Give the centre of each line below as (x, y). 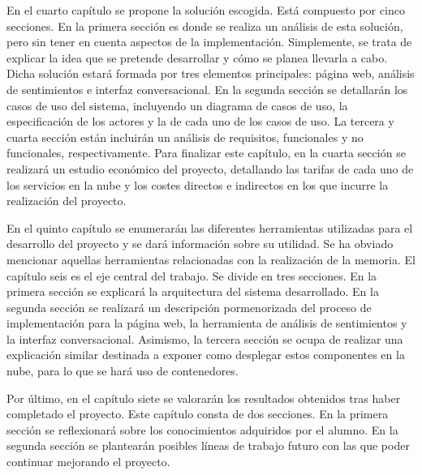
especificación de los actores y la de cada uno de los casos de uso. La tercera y (200, 121)
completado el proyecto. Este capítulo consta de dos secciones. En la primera (198, 414)
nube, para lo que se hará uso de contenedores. (123, 371)
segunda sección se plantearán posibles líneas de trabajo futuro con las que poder (208, 445)
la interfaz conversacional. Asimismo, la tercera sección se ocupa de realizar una (205, 338)
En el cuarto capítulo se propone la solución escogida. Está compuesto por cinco (206, 10)
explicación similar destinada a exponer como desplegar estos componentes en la (206, 355)
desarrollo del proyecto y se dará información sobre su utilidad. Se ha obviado (200, 244)
